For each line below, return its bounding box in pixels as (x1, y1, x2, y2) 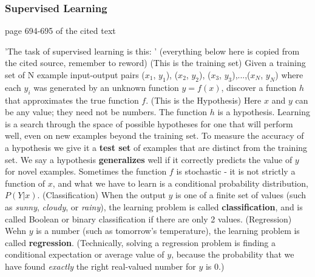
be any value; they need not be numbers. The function (5, 105, 208, 118)
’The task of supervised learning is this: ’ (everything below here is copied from (5, 44, 300, 57)
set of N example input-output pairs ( (5, 68, 145, 81)
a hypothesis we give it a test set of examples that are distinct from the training (5, 141, 308, 153)
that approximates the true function (5, 93, 139, 106)
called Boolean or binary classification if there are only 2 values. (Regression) (5, 212, 292, 225)
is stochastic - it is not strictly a (176, 165, 296, 178)
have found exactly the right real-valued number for (5, 259, 196, 272)
